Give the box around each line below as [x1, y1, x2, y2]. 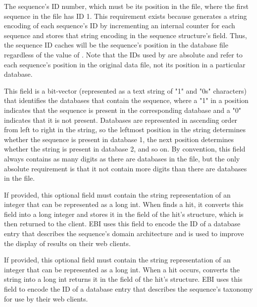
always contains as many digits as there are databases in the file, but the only [4, 153, 240, 163]
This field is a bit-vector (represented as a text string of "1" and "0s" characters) [4, 85, 247, 96]
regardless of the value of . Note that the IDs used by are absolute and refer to [4, 49, 243, 59]
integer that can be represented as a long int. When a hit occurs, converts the [4, 264, 240, 274]
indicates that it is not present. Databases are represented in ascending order [4, 114, 238, 125]
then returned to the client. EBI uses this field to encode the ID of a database [4, 218, 241, 229]
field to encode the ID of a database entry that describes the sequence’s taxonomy [4, 284, 253, 294]
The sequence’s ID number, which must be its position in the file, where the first [4, 1, 249, 11]
